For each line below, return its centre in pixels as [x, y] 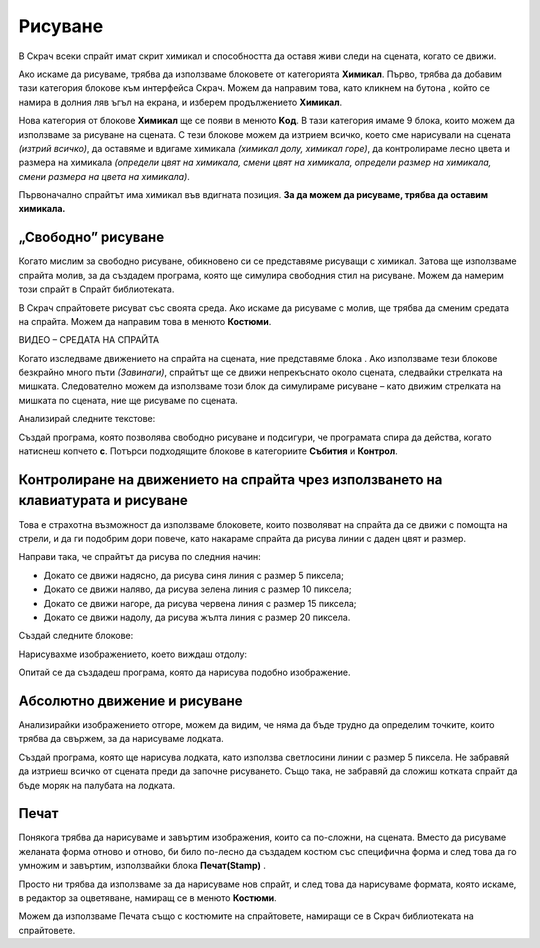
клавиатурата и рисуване [103, 500]
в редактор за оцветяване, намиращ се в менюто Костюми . [147, 898]
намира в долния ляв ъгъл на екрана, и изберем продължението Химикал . [180, 102]
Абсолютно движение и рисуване [131, 700]
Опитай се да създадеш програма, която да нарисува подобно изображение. [184, 672]
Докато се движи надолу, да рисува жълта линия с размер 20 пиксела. [197, 617]
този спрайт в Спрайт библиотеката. [96, 289]
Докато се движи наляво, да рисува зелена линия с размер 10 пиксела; [197, 589]
